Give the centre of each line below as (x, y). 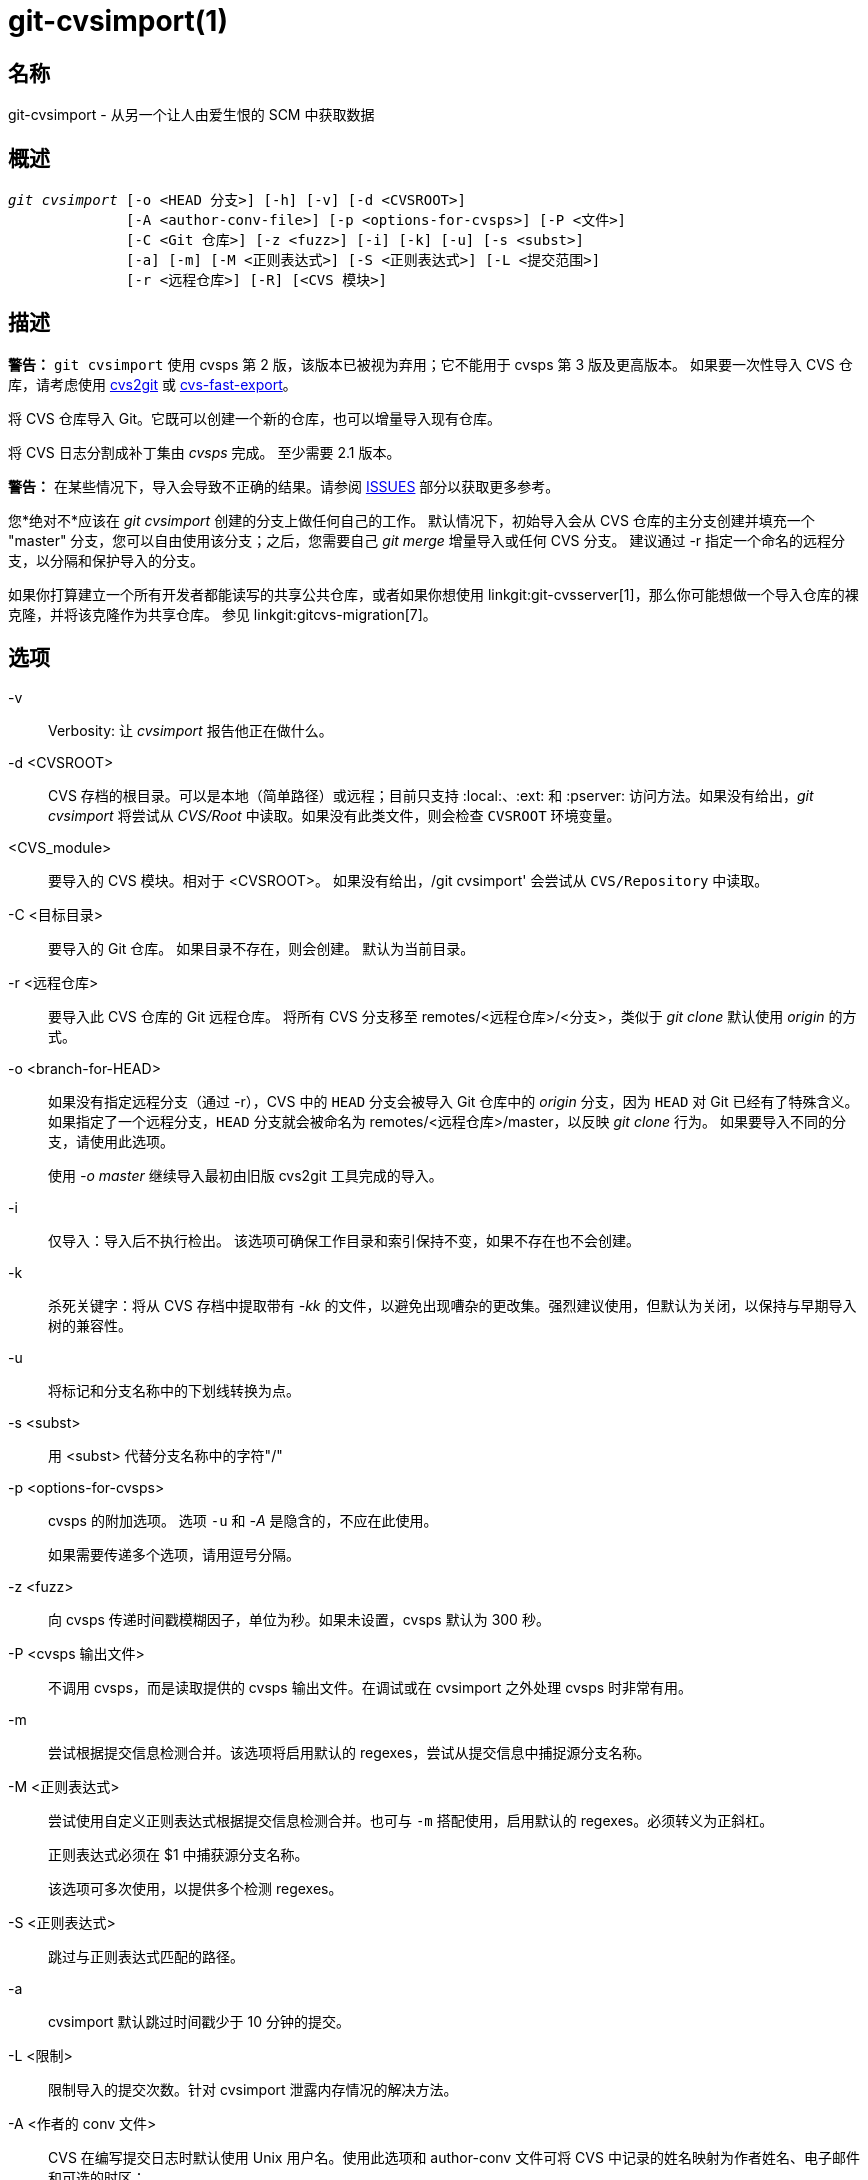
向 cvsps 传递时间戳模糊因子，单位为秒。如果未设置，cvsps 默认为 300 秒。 (299, 1619)
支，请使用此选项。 (111, 1141)
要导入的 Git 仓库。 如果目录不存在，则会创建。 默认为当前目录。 (261, 948)
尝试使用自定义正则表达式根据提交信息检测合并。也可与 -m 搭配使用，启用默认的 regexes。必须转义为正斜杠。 (411, 1820)
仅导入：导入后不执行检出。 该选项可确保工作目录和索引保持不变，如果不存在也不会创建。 (344, 1240)
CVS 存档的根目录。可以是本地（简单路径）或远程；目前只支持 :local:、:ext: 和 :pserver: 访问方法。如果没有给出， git (431, 795)
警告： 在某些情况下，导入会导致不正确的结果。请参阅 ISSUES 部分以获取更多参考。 (284, 486)
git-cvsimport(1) (118, 21)
